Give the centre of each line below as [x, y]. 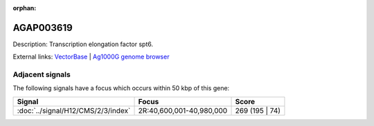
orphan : [25, 8]
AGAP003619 [43, 28]
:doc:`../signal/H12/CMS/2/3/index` [74, 110]
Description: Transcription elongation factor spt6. [83, 44]
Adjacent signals [42, 74]
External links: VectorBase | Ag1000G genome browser [91, 57]
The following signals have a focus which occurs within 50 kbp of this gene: [121, 88]
